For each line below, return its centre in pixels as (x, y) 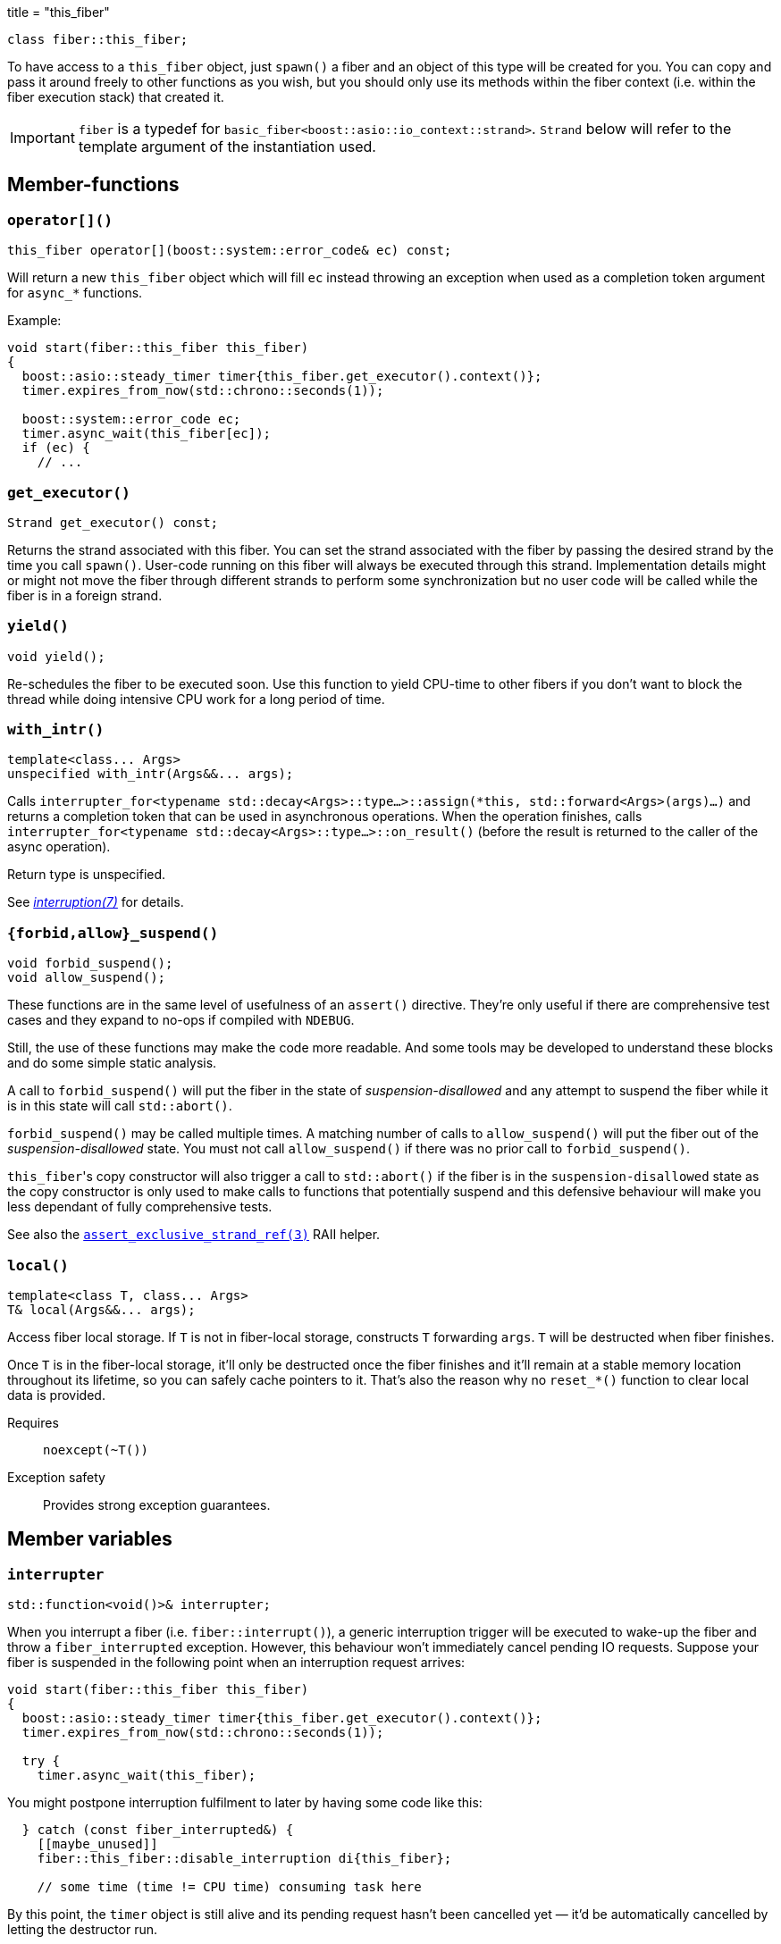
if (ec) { (56, 448)
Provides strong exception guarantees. (157, 1504)
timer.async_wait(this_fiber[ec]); (147, 434)
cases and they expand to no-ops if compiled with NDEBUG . (181, 1020)
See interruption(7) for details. (96, 902)
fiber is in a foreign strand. (85, 595)
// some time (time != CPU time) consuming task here (229, 1887)
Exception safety (56, 1477)
